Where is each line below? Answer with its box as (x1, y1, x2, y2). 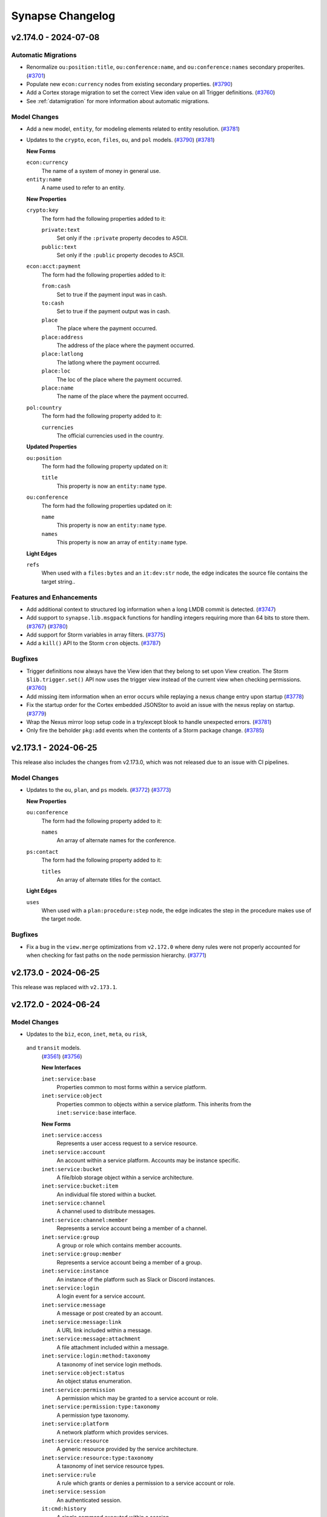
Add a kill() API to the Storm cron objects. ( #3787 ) (26, 640, 161, 647)
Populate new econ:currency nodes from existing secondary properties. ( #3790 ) (26, 81, 233, 88)
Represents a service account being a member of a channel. (56, 1225, 207, 1232)
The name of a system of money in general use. (41, 167, 160, 174)
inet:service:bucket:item (41, 1183, 119, 1189)
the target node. (41, 915, 82, 922)
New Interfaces (41, 1064, 81, 1071)
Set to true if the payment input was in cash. (56, 291, 167, 298)
